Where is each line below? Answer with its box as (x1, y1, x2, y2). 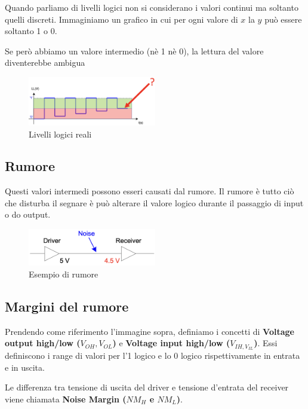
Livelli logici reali (29, 127, 92, 140)
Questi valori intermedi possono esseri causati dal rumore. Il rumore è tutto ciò (5, 185, 294, 197)
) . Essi (254, 337, 278, 349)
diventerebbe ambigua (5, 56, 85, 69)
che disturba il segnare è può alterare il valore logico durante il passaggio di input (5, 196, 304, 209)
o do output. (5, 208, 51, 221)
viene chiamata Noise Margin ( (5, 392, 127, 405)
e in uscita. (5, 361, 45, 373)
